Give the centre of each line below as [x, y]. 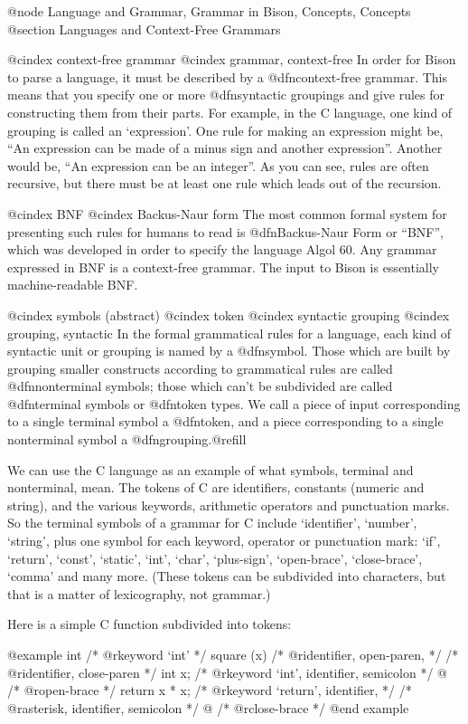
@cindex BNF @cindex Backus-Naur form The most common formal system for [227, 213]
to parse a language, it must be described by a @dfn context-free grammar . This [227, 76]
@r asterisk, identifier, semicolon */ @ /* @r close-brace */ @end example [208, 707]
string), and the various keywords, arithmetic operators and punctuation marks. [229, 505]
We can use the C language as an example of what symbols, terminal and [211, 469]
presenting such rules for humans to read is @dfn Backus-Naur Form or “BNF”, [225, 231]
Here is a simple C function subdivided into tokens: [150, 624]
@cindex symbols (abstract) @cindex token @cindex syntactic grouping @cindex [229, 314]
